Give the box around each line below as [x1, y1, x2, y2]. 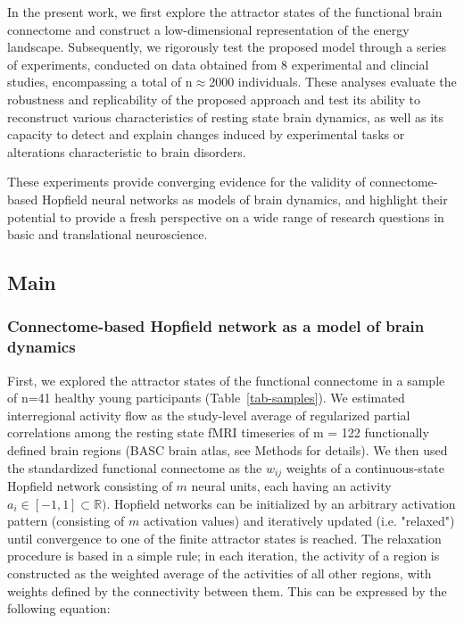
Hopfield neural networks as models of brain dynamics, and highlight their [41, 189, 448, 208]
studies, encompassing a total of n [7, 72, 193, 91]
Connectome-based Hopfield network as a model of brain [7, 315, 425, 337]
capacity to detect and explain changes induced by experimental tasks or [7, 125, 405, 144]
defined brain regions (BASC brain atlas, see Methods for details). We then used [7, 441, 448, 460]
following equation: [7, 599, 111, 618]
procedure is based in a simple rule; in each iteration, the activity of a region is [7, 546, 440, 565]
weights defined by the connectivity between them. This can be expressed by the [7, 581, 447, 600]
